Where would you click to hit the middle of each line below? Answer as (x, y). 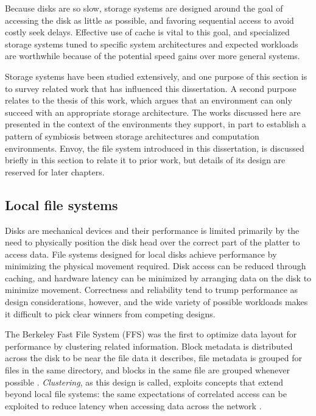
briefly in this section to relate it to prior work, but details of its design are (145, 160)
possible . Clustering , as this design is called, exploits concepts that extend (144, 382)
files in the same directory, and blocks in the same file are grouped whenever (147, 370)
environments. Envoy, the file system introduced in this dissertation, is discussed (155, 148)
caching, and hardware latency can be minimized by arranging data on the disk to (158, 277)
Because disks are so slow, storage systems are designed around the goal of (144, 8)
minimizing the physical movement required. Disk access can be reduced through (156, 266)
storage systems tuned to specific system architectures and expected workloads (152, 44)
